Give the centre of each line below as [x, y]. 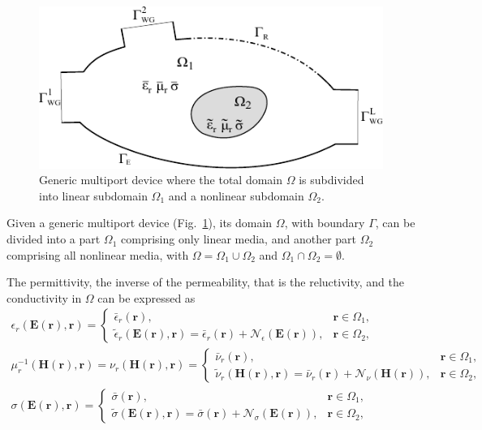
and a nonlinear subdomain [236, 195]
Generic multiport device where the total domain [161, 180]
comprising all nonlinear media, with [98, 254]
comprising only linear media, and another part [239, 239]
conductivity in [44, 297]
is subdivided [331, 180]
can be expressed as [146, 297]
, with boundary [325, 223]
